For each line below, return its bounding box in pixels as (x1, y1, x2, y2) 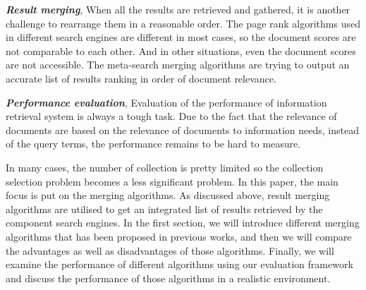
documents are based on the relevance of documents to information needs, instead (6, 122, 359, 137)
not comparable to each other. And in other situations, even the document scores (6, 43, 356, 58)
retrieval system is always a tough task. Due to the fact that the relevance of (6, 109, 337, 123)
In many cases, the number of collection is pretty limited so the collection (6, 159, 324, 174)
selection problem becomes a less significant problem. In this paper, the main (6, 174, 338, 188)
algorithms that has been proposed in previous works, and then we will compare (6, 229, 352, 243)
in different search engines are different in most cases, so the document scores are (6, 30, 356, 44)
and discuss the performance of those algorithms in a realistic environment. (6, 270, 331, 285)
